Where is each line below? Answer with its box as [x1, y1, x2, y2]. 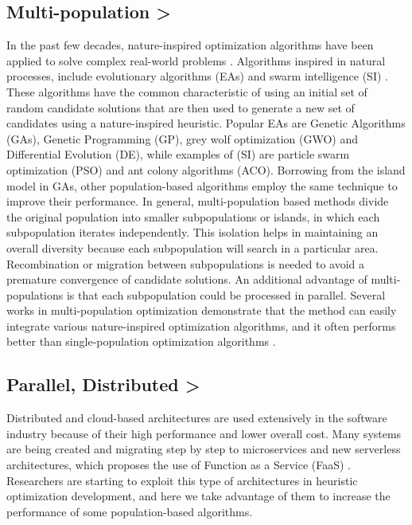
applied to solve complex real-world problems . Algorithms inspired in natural [6, 52, 386, 69]
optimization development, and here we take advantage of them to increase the [6, 488, 391, 504]
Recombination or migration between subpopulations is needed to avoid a [6, 255, 365, 272]
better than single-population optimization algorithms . [6, 333, 276, 350]
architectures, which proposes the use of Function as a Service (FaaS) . [6, 456, 351, 473]
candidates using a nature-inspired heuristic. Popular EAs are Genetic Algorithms [6, 115, 406, 131]
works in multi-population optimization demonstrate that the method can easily [6, 302, 397, 319]
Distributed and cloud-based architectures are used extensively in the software [6, 409, 387, 426]
